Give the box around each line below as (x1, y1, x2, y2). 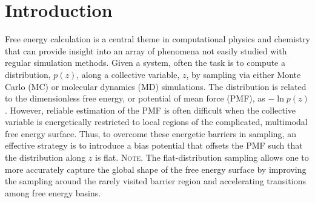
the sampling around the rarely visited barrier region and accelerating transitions (5, 175, 306, 187)
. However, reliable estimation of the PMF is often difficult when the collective (5, 103, 296, 116)
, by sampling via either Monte (186, 68, 301, 80)
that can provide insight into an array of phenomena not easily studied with (5, 44, 287, 57)
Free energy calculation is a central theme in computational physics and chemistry (5, 33, 310, 45)
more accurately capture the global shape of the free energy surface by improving (5, 163, 307, 175)
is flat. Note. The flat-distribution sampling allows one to (95, 151, 309, 164)
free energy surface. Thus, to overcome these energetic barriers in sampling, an (5, 127, 296, 140)
